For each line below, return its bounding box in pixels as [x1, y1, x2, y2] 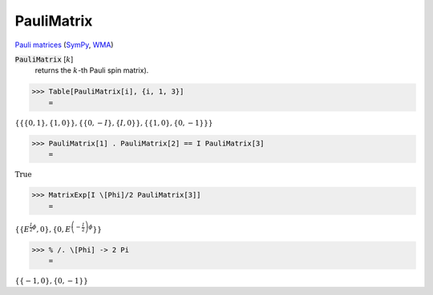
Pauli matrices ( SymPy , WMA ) [14, 40, 114, 50]
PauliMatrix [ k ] [14, 54, 74, 64]
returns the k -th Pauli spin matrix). [34, 66, 149, 75]
